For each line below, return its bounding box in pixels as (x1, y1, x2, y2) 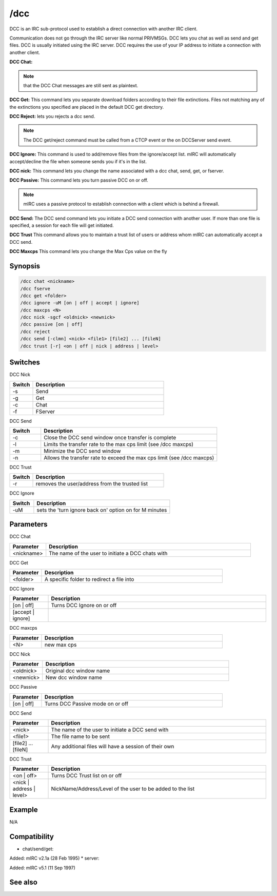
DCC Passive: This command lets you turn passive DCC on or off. (9, 177, 149, 183)
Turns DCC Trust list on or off (51, 772, 122, 780)
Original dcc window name (45, 667, 110, 674)
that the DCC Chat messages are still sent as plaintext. (23, 82, 138, 88)
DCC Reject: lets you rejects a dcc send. (9, 113, 95, 120)
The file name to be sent (51, 733, 110, 740)
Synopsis (9, 262, 41, 270)
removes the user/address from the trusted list (35, 480, 148, 488)
